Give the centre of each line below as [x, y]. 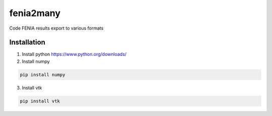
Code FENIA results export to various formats [56, 28]
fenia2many [35, 13]
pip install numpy [43, 75]
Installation [27, 42]
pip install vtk [40, 101]
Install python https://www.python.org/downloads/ [74, 54]
